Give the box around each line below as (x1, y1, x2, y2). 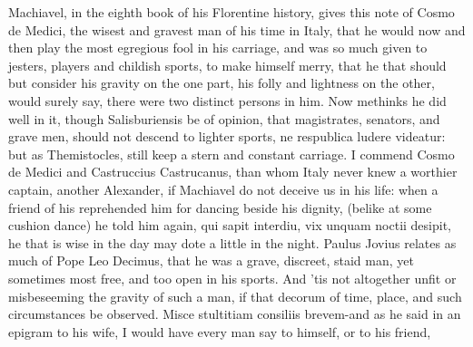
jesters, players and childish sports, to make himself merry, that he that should (8, 55, 447, 74)
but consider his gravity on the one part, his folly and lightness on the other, (8, 73, 435, 92)
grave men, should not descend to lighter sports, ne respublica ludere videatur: (8, 127, 446, 146)
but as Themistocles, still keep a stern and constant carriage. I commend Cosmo (8, 144, 455, 163)
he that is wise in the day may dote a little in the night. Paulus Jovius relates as (8, 233, 457, 252)
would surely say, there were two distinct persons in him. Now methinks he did (8, 91, 447, 110)
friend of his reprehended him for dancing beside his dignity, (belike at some (8, 198, 432, 217)
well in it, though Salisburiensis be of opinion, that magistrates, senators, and (8, 109, 440, 128)
